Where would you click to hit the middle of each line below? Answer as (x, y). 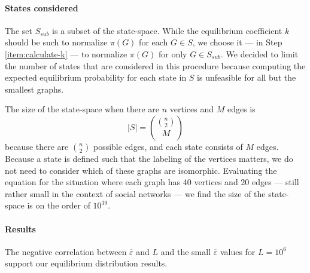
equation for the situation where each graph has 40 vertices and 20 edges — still (152, 182)
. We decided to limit (260, 53)
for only (173, 53)
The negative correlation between (66, 251)
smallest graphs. (34, 89)
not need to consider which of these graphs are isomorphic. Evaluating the (141, 170)
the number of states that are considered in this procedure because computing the (155, 65)
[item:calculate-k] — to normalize (66, 53)
